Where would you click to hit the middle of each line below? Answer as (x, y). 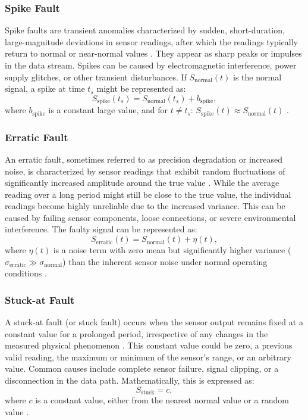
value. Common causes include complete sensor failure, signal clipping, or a (142, 368)
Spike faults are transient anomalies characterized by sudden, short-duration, (145, 30)
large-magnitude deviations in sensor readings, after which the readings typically (151, 41)
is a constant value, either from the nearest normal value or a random (162, 400)
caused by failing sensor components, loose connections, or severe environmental (150, 217)
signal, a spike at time (45, 88)
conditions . (26, 273)
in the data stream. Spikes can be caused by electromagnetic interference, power (151, 65)
